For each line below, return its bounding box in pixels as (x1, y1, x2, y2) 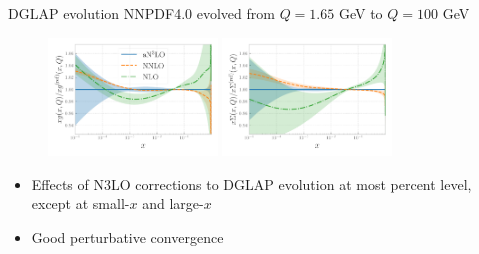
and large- (142, 193, 204, 214)
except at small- (31, 193, 130, 214)
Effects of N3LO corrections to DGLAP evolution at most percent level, (31, 173, 472, 194)
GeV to (338, 3, 383, 23)
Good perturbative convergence (31, 227, 224, 248)
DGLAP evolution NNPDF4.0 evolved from (8, 3, 275, 23)
